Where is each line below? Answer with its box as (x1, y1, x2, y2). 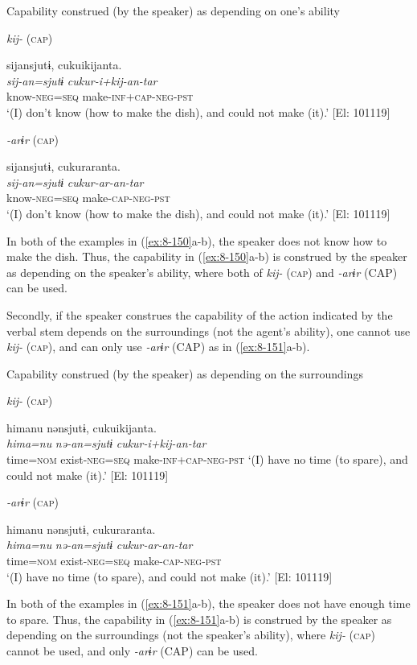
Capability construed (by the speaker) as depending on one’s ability (6, 2, 340, 19)
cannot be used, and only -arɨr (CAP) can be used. (6, 642, 258, 659)
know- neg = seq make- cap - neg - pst (6, 189, 170, 206)
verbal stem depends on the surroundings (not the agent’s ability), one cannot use (6, 322, 411, 339)
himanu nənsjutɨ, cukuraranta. (6, 520, 156, 537)
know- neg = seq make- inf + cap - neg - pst (6, 88, 194, 105)
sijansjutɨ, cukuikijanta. (6, 56, 122, 73)
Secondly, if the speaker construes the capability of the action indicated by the (6, 306, 393, 323)
